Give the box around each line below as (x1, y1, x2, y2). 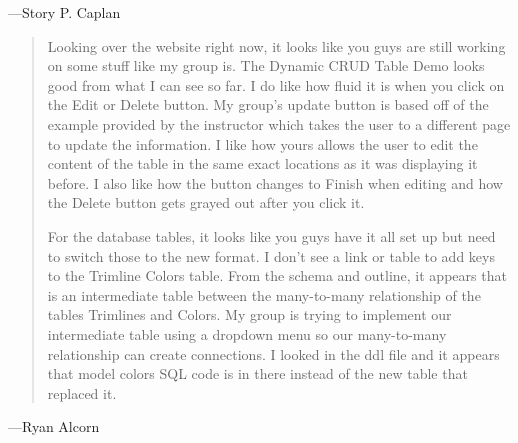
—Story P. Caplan (8, 2, 121, 22)
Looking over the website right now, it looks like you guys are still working (47, 35, 506, 56)
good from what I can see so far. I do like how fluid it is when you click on (47, 74, 505, 95)
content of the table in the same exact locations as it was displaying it (47, 153, 478, 174)
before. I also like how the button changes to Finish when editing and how (47, 172, 503, 193)
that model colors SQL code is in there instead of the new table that (47, 363, 468, 384)
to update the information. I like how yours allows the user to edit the (47, 133, 478, 154)
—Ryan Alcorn (8, 416, 100, 437)
